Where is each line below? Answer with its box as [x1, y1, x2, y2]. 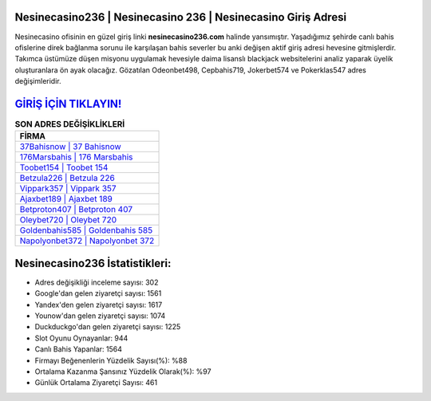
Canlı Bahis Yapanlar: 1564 [34, 344, 123, 354]
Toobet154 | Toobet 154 [19, 162, 109, 173]
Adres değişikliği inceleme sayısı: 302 [34, 277, 159, 287]
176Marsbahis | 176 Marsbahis [19, 151, 133, 163]
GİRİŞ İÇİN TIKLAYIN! [14, 96, 122, 111]
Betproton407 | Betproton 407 [19, 204, 133, 215]
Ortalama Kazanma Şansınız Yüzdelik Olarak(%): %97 [34, 367, 212, 376]
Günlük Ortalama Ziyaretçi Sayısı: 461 [34, 378, 158, 387]
